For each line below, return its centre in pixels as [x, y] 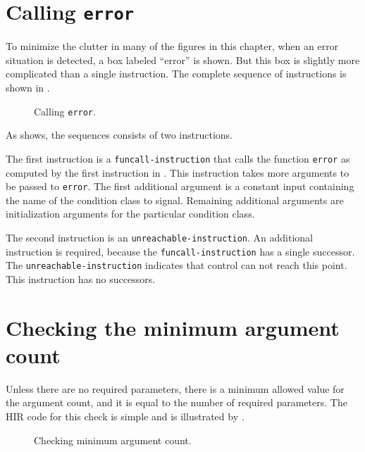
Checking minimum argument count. [113, 440]
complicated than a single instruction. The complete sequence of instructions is [176, 74]
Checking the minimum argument [173, 327]
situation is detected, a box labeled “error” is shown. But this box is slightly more [183, 59]
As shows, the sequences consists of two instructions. [119, 135]
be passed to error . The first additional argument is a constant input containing [180, 186]
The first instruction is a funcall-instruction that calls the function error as [178, 158]
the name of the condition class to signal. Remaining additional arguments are [175, 200]
